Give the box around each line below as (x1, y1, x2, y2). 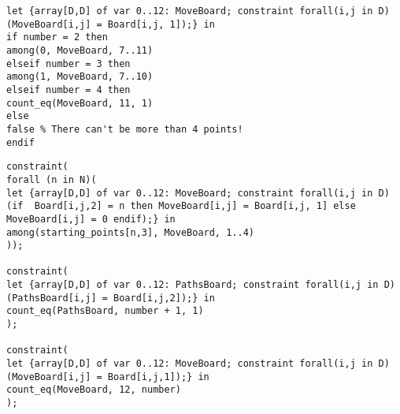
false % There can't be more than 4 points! (6, 123, 243, 135)
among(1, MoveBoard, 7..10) (6, 71, 154, 83)
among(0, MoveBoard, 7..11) (6, 44, 154, 56)
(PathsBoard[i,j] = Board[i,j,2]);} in (6, 292, 215, 304)
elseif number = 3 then (6, 58, 131, 69)
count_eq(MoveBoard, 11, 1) (6, 97, 154, 109)
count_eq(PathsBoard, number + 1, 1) (6, 305, 204, 317)
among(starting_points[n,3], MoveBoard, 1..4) (6, 226, 254, 238)
